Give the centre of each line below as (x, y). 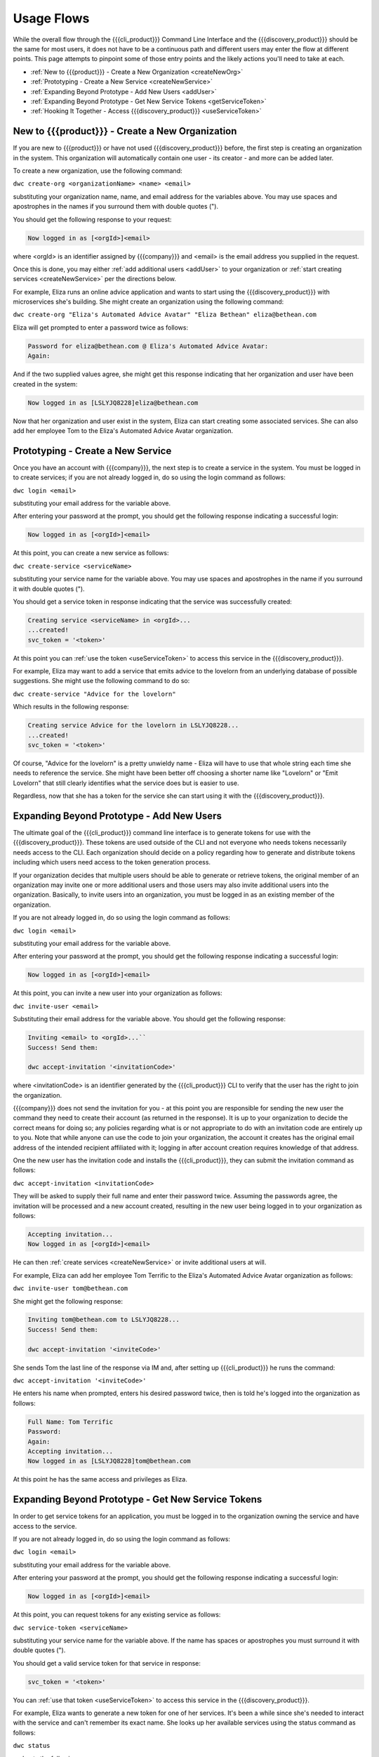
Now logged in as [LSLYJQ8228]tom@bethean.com (109, 1461)
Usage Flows (51, 18)
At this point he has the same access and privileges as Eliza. (100, 1479)
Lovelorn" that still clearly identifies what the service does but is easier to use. (126, 783)
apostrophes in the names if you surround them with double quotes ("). (116, 207)
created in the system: (45, 384)
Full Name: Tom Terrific (71, 1422)
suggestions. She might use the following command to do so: (101, 681)
